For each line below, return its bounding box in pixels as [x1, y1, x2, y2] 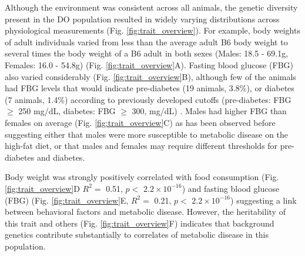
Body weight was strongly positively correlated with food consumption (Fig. [5, 171, 279, 183]
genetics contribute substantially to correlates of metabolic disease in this [5, 228, 269, 241]
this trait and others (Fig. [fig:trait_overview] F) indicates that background [5, 217, 274, 229]
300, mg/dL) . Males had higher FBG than [132, 105, 287, 117]
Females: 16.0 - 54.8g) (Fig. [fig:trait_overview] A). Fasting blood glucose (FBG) [5, 58, 294, 71]
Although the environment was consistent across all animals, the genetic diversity [5, 1, 298, 13]
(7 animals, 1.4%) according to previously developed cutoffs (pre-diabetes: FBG [5, 93, 291, 105]
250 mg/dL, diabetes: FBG [18, 105, 116, 117]
